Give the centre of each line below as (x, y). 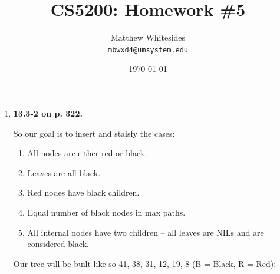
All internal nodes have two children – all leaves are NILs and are (146, 232)
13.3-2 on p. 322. (48, 113)
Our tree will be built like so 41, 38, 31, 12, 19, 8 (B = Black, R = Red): (145, 263)
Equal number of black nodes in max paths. (106, 212)
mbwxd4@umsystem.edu (148, 50)
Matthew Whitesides (148, 37)
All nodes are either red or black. (87, 153)
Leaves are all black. (64, 172)
